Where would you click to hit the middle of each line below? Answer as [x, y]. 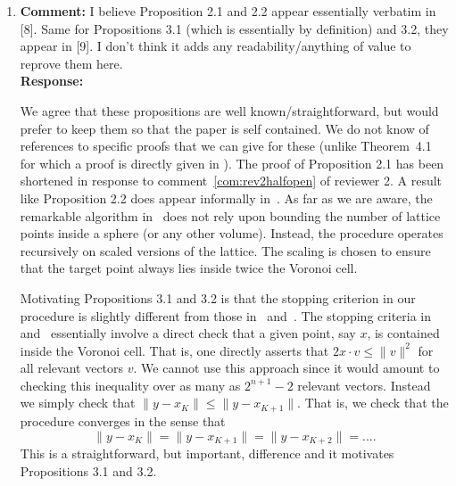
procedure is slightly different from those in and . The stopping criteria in [226, 315]
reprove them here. [71, 63]
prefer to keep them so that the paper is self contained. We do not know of [224, 128]
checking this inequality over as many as [130, 385]
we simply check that [78, 403]
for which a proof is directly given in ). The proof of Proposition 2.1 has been [232, 163]
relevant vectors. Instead [364, 385]
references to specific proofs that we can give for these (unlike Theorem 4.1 [226, 146]
